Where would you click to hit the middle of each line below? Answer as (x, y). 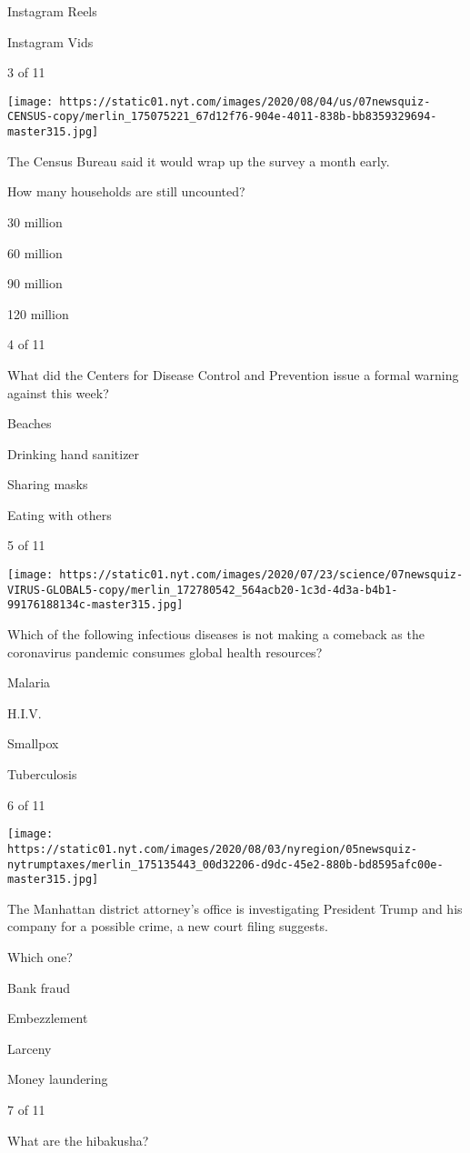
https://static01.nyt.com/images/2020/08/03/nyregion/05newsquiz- (213, 849)
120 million (38, 313)
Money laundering (58, 1079)
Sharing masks (48, 484)
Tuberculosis (42, 774)
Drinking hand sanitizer (74, 453)
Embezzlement (48, 1018)
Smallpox (33, 743)
